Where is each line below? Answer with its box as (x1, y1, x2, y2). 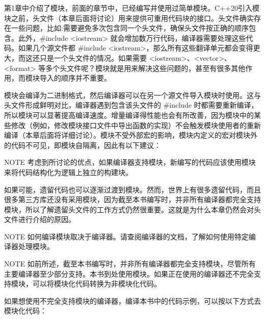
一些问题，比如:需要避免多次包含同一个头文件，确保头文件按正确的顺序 (11, 22, 249, 33)
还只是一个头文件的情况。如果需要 (32, 52, 147, 63)
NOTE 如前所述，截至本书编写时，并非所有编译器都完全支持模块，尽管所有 (4, 258, 256, 269)
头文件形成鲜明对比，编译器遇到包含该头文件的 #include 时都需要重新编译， (4, 100, 258, 110)
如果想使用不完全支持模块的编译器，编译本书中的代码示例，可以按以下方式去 (4, 295, 261, 306)
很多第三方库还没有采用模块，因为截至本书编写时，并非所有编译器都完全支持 (4, 194, 261, 205)
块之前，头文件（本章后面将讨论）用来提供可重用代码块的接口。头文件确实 (4, 12, 254, 23)
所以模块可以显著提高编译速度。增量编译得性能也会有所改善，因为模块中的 (4, 109, 254, 120)
